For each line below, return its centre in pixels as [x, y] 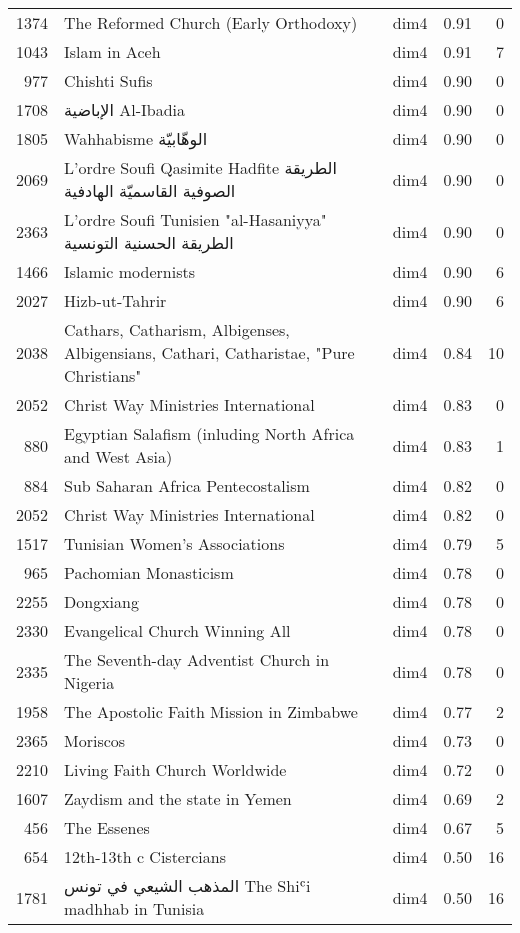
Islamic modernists [129, 271]
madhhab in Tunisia [134, 908]
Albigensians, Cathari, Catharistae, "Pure [209, 352]
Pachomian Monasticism [149, 572]
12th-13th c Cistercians [145, 856]
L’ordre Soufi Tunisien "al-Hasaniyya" [195, 219]
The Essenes [107, 827]
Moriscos [95, 740]
